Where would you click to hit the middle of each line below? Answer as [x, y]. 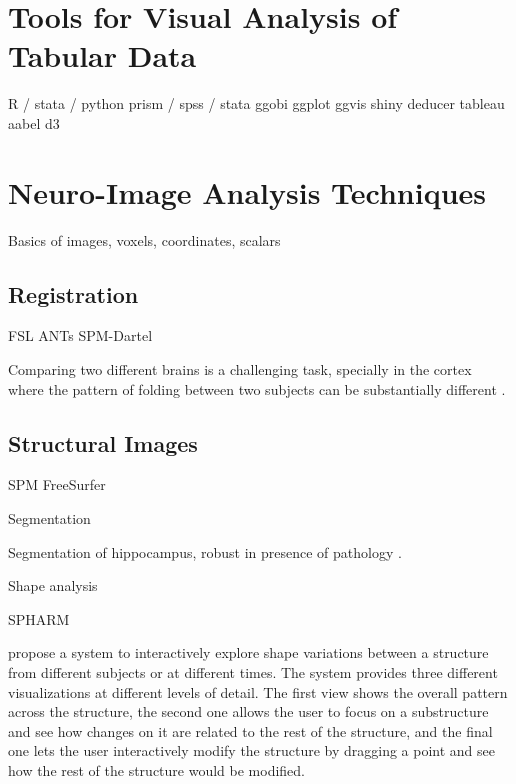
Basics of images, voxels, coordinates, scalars [144, 239]
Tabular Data [102, 55]
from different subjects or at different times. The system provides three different [253, 671]
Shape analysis [53, 585]
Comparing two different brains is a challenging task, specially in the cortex [240, 369]
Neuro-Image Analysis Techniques [247, 191]
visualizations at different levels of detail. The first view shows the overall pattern [258, 691]
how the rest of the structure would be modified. [156, 769]
